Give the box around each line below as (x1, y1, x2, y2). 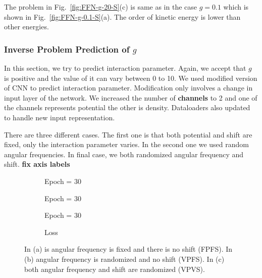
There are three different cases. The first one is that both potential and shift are (4, 129, 252, 140)
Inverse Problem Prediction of (4, 42, 130, 55)
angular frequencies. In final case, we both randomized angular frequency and (4, 149, 244, 159)
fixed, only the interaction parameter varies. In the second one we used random (4, 139, 249, 150)
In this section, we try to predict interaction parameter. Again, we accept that (4, 63, 246, 73)
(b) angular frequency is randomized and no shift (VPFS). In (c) (24, 253, 225, 264)
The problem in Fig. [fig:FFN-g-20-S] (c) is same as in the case (4, 2, 197, 12)
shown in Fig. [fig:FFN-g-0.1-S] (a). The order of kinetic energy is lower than (4, 11, 241, 22)
